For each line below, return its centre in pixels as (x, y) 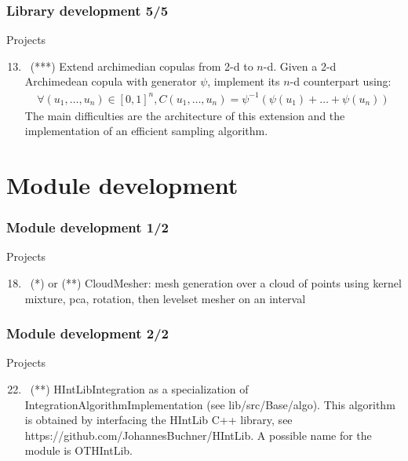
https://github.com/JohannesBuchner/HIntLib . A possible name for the (198, 435)
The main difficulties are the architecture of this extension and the (185, 115)
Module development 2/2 (88, 333)
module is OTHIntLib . (78, 450)
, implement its (244, 81)
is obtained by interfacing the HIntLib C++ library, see (158, 420)
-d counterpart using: (341, 81)
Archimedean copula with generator (111, 81)
